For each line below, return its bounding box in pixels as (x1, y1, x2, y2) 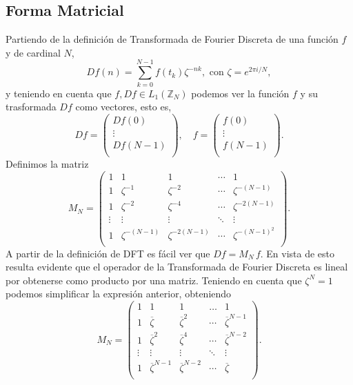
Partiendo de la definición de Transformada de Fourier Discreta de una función (6, 32, 339, 46)
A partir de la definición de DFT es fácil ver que (6, 246, 210, 260)
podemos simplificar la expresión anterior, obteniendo (6, 286, 232, 301)
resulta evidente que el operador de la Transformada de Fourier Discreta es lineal (6, 259, 348, 274)
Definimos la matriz (6, 156, 89, 170)
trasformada (6, 99, 57, 114)
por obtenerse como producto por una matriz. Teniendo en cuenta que (6, 273, 302, 287)
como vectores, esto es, (75, 99, 172, 114)
